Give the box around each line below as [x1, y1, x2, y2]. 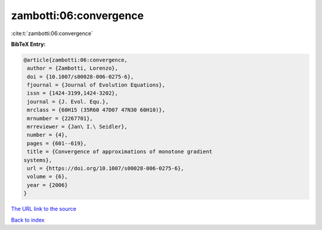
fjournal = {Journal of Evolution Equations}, [27, 82, 165, 89]
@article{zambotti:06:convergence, [23, 57, 128, 63]
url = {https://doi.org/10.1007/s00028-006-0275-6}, [27, 165, 184, 172]
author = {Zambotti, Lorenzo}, [27, 65, 119, 72]
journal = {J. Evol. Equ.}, [27, 98, 109, 105]
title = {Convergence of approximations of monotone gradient [27, 148, 213, 155]
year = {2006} [27, 182, 68, 188]
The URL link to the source [11, 206, 77, 213]
